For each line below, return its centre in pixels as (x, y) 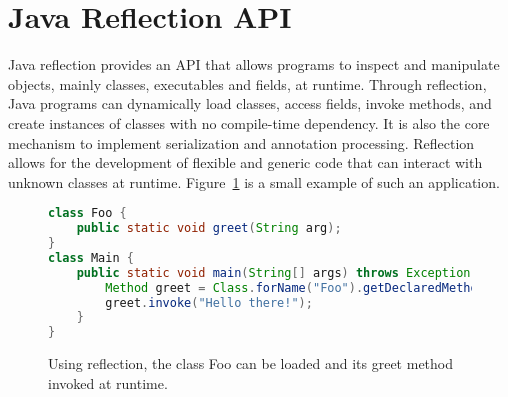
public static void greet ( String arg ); (209, 228)
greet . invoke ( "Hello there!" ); (209, 302)
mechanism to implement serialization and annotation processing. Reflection (241, 142)
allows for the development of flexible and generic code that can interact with (245, 162)
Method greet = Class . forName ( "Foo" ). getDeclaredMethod (295, 287)
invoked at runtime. (108, 382)
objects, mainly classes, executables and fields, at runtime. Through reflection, (247, 83)
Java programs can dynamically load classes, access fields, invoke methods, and (250, 103)
